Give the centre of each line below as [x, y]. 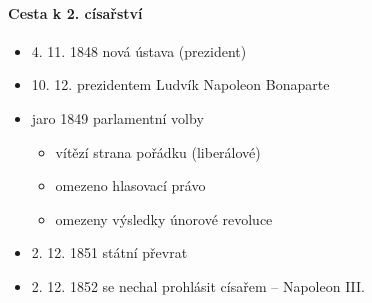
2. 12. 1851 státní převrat [109, 252]
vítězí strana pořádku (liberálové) [158, 151]
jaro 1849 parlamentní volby [117, 117]
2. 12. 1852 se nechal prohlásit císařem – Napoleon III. [198, 285]
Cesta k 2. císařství [75, 12]
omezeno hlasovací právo [130, 185]
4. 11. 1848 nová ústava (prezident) [139, 50]
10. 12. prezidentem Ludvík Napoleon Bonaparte [180, 84]
